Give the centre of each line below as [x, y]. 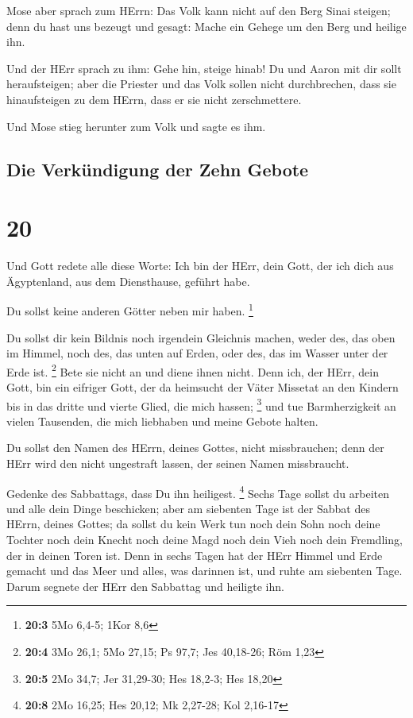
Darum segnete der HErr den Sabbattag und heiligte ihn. [145, 586]
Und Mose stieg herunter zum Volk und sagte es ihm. [136, 126]
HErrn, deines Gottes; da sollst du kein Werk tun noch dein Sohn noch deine [193, 524]
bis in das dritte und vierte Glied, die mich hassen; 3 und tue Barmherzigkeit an [201, 404]
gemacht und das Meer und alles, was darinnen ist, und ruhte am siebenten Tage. [205, 571]
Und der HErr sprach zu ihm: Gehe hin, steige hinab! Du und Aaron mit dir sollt [204, 68]
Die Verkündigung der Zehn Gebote [158, 169]
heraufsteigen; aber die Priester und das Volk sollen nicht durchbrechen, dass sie [201, 84]
